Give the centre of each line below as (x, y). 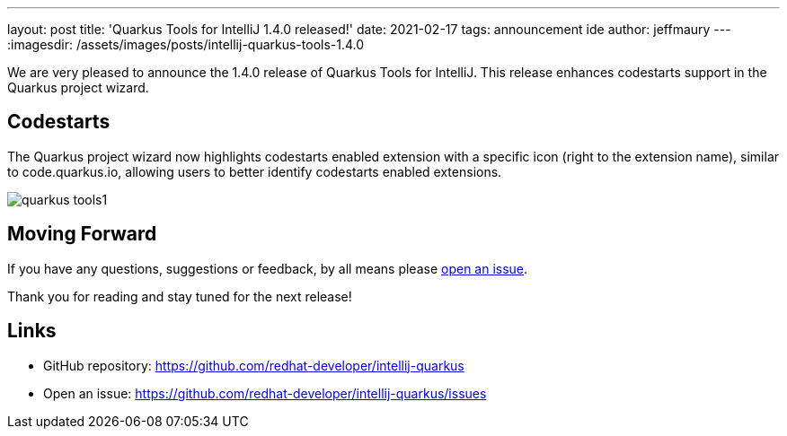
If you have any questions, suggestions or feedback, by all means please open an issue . (268, 268)
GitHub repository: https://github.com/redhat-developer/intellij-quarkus (254, 365)
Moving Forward (82, 234)
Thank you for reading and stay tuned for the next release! (180, 296)
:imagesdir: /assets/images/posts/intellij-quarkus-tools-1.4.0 (186, 44)
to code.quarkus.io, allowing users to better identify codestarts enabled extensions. (255, 171)
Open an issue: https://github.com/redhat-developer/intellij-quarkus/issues (265, 393)
